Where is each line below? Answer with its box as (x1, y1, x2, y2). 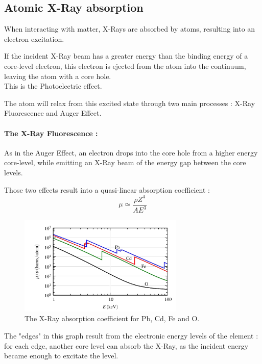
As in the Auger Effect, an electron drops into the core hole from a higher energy (4, 147, 258, 158)
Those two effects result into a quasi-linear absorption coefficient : (4, 184, 210, 195)
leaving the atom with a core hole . (4, 70, 111, 81)
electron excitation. (4, 33, 64, 44)
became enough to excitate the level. (4, 350, 118, 361)
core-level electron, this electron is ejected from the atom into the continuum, (4, 60, 246, 71)
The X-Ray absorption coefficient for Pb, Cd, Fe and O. (25, 313, 200, 324)
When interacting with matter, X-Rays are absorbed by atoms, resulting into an (4, 23, 255, 34)
